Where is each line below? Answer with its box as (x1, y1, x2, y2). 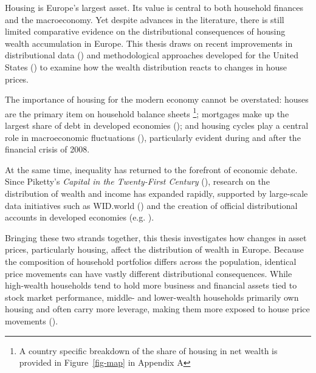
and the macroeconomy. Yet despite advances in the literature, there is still (5, 13, 284, 26)
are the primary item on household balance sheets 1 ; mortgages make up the (5, 105, 289, 120)
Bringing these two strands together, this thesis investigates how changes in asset (5, 231, 307, 244)
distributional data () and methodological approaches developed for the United (5, 49, 298, 61)
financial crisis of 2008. (5, 143, 90, 156)
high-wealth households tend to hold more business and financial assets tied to (5, 279, 297, 292)
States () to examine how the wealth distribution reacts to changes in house (5, 60, 287, 73)
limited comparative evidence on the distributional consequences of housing (5, 25, 286, 38)
